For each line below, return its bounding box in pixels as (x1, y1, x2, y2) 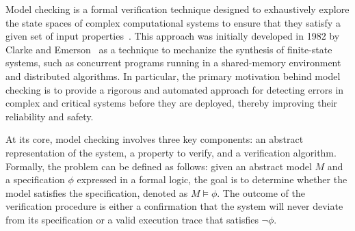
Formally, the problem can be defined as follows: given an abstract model (5, 159, 312, 173)
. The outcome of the (217, 185, 306, 200)
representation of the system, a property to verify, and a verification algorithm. (5, 145, 337, 159)
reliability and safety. (5, 109, 94, 123)
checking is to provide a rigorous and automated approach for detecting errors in (5, 82, 344, 96)
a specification (5, 172, 65, 187)
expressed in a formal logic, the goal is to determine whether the (77, 172, 347, 187)
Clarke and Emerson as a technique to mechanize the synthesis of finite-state (5, 42, 332, 56)
